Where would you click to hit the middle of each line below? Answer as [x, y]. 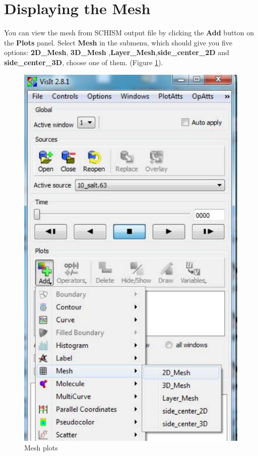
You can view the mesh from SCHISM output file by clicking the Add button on [129, 33]
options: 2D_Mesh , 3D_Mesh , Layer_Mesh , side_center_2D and [117, 52]
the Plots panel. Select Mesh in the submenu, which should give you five [118, 42]
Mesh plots [41, 448]
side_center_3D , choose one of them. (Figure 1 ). [84, 62]
